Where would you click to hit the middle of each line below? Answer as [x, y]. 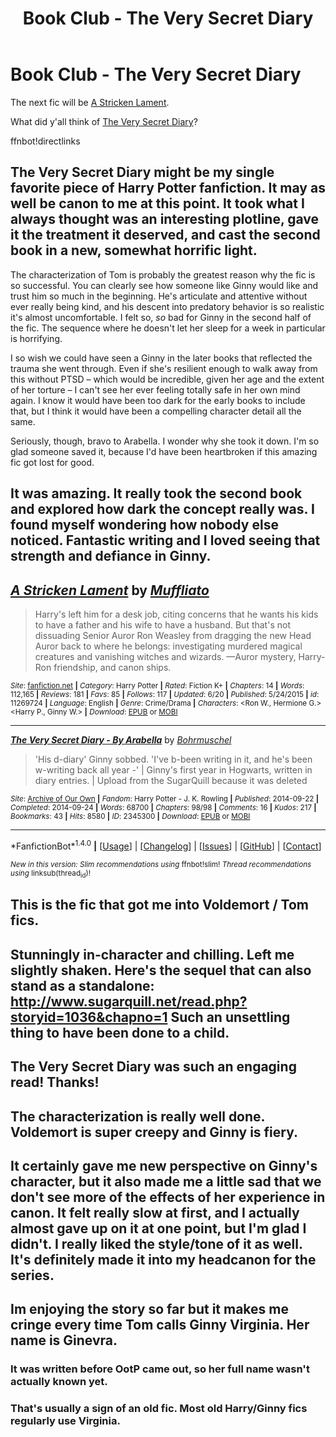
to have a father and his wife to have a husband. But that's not [162, 624]
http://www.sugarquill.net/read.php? [129, 1001]
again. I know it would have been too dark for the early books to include [158, 400]
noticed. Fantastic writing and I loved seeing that [165, 540]
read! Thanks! [55, 1082]
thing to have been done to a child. [120, 1032]
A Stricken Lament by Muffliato [110, 590]
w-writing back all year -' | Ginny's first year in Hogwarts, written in [173, 769]
